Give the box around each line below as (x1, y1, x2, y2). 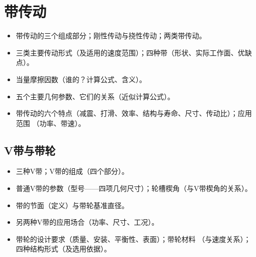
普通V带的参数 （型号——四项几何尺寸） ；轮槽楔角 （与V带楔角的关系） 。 (16, 183, 252, 194)
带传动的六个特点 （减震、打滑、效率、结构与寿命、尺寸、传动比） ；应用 (16, 108, 252, 118)
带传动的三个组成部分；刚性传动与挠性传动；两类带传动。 (16, 30, 206, 41)
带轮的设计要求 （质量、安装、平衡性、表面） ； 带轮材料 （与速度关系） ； (16, 233, 251, 244)
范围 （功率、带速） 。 (16, 117, 86, 128)
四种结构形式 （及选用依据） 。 (16, 243, 111, 254)
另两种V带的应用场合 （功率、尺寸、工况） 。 (16, 217, 159, 227)
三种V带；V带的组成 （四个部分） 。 (16, 166, 129, 176)
